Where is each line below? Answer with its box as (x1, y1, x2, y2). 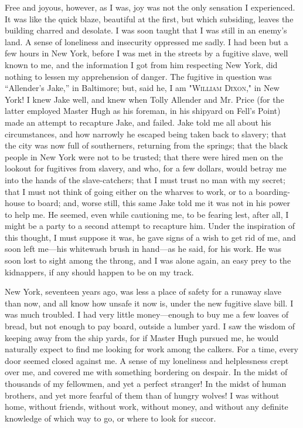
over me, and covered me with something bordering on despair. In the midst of (5, 366, 288, 378)
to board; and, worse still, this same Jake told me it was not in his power (27, 197, 290, 209)
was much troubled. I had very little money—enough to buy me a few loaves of (5, 308, 288, 321)
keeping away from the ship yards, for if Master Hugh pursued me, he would (5, 331, 279, 343)
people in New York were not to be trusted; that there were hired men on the (5, 150, 283, 163)
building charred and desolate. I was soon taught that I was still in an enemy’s (5, 24, 287, 36)
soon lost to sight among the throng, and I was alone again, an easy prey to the (5, 254, 291, 267)
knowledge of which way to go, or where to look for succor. (5, 412, 216, 424)
